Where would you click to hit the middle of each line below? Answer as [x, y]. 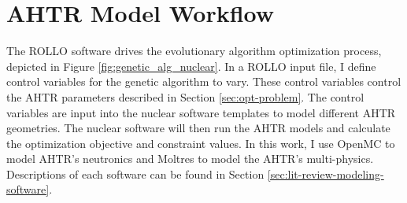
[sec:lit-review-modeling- [326, 173]
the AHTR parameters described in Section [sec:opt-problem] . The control [185, 96]
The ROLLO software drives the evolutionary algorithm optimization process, [194, 51]
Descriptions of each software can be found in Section [135, 173]
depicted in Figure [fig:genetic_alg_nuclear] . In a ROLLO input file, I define [191, 66]
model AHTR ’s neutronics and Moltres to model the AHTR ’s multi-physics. [190, 159]
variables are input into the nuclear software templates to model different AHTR [201, 112]
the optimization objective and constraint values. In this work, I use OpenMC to [201, 143]
